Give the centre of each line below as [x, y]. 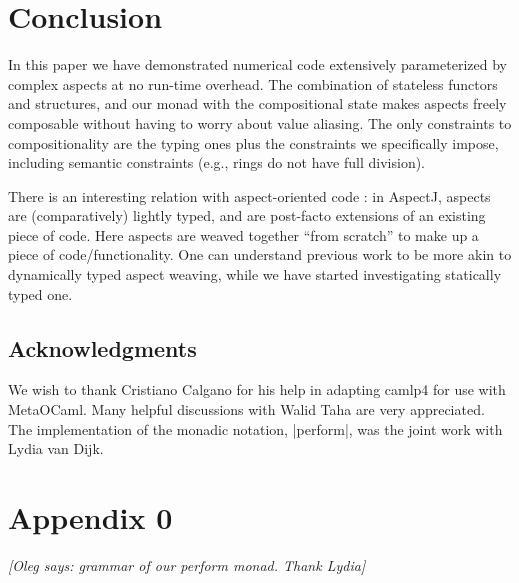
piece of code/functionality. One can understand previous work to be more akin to [260, 254]
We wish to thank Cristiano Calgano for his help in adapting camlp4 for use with [257, 389]
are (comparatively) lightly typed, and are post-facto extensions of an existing [247, 215]
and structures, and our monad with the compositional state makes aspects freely [257, 103]
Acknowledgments [102, 347]
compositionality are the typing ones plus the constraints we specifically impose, [253, 142]
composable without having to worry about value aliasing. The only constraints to [260, 122]
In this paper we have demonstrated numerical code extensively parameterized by [257, 64]
